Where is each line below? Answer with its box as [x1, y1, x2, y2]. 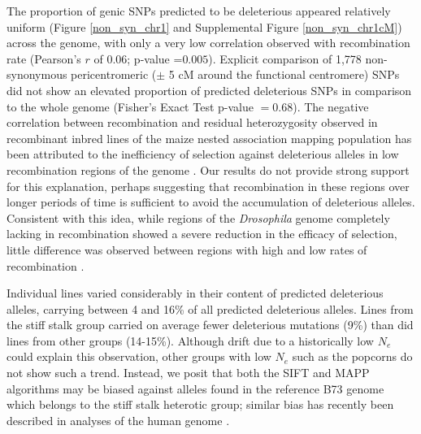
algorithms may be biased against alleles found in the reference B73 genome [7, 380, 384, 397]
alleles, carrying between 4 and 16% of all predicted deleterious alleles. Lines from [7, 300, 414, 317]
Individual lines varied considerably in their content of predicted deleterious [7, 284, 384, 302]
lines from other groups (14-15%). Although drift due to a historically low [7, 332, 374, 349]
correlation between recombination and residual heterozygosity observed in [7, 114, 378, 131]
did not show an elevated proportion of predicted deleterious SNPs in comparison [7, 81, 412, 98]
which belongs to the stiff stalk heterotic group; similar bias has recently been [7, 396, 394, 413]
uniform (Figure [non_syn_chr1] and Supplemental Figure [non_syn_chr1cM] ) [7, 18, 402, 35]
